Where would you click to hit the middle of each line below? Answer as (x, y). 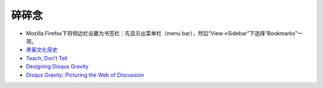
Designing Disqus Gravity (57, 67)
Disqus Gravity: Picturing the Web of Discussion (85, 75)
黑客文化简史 (42, 50)
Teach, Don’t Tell (47, 58)
